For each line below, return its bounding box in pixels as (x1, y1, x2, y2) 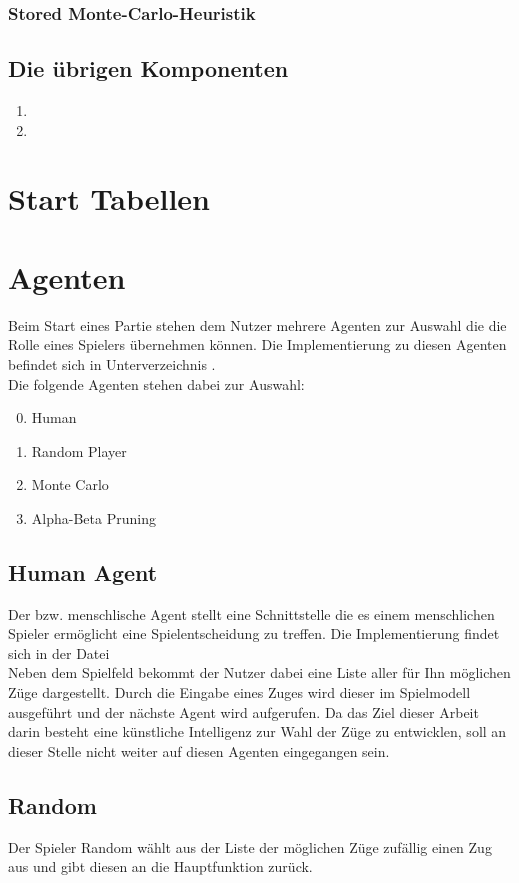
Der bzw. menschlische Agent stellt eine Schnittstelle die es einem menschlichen (8, 603, 495, 624)
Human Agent (8, 556, 158, 587)
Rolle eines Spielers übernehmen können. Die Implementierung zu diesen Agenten (8, 334, 507, 355)
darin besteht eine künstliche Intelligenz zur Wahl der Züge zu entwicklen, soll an (8, 721, 507, 742)
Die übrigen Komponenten (8, 53, 289, 84)
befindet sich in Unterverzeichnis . (8, 353, 216, 374)
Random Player (31, 440, 127, 461)
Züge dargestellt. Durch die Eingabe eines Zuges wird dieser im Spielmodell (8, 682, 471, 703)
